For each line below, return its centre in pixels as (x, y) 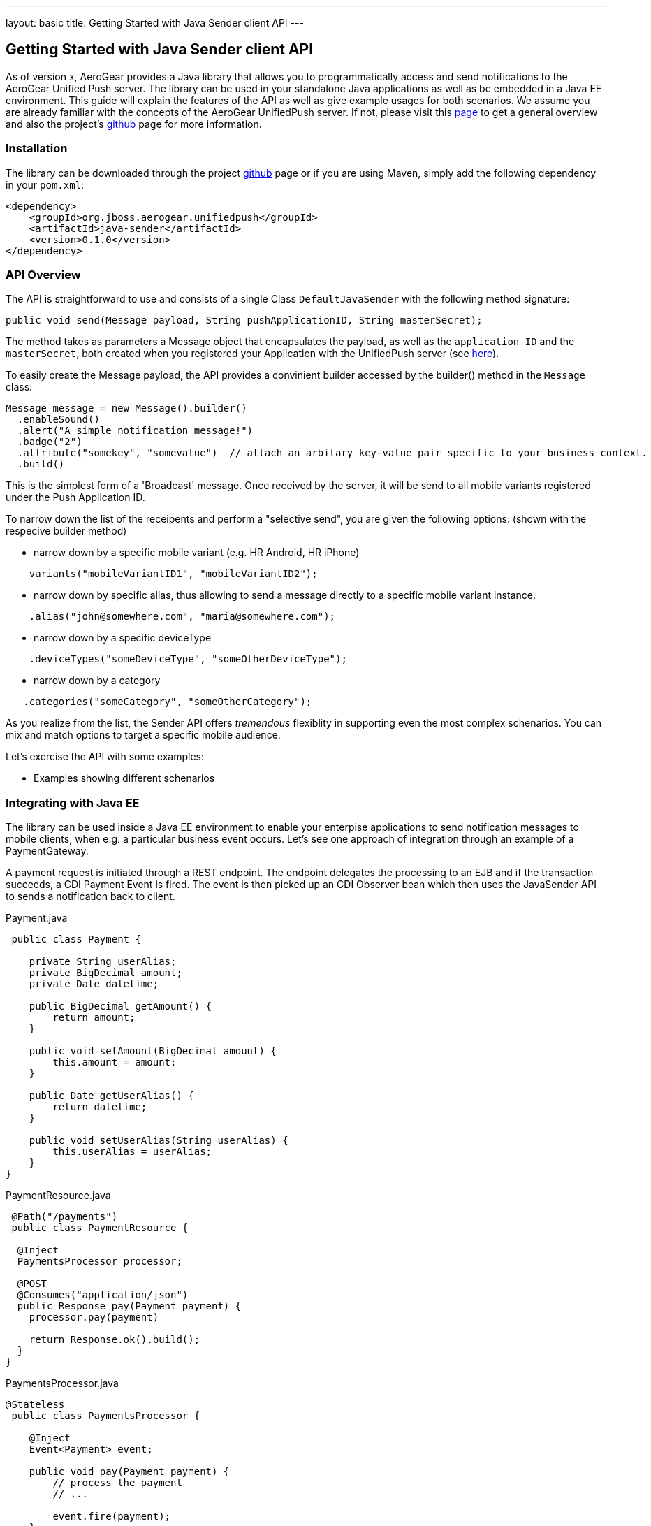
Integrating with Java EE (73, 802)
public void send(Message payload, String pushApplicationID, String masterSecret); (244, 320)
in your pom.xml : (45, 184)
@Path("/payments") (65, 1217)
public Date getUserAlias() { (111, 1096)
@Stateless (35, 1405)
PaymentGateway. (47, 851)
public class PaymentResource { (100, 1228)
